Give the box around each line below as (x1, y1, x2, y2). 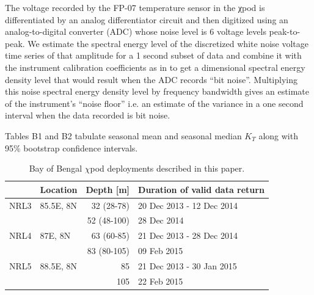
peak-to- (269, 25, 301, 38)
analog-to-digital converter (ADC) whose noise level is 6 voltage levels (5, 25, 266, 38)
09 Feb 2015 (138, 244, 183, 257)
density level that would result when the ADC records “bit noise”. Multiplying (5, 73, 298, 86)
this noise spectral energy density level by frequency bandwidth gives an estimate (5, 85, 309, 98)
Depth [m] (86, 183, 130, 195)
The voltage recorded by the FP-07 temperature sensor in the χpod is (5, 1, 265, 13)
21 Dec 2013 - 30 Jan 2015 (138, 259, 237, 272)
